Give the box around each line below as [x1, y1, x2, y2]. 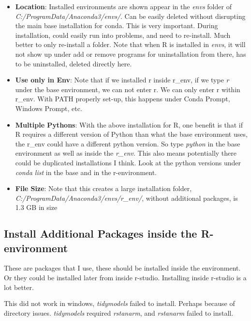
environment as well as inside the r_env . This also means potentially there [15, 148, 236, 158]
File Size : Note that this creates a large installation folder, [15, 183, 192, 193]
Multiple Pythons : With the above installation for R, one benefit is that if [15, 119, 243, 129]
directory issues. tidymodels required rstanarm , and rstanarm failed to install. [4, 307, 234, 318]
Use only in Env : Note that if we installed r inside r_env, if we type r [15, 75, 229, 85]
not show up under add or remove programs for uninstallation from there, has [15, 48, 246, 59]
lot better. [4, 282, 34, 292]
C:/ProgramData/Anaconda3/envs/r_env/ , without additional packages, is [15, 193, 238, 203]
